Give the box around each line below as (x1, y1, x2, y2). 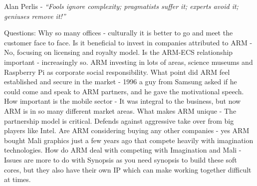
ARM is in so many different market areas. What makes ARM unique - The (4, 105, 237, 116)
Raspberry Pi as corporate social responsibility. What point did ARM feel (4, 66, 230, 77)
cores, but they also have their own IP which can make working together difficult (4, 164, 252, 175)
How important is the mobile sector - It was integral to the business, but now (4, 96, 241, 106)
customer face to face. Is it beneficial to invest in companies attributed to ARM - (4, 37, 253, 47)
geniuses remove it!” (4, 10, 66, 21)
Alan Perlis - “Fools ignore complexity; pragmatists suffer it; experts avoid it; (4, 1, 239, 11)
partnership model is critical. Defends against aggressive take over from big (4, 115, 234, 126)
